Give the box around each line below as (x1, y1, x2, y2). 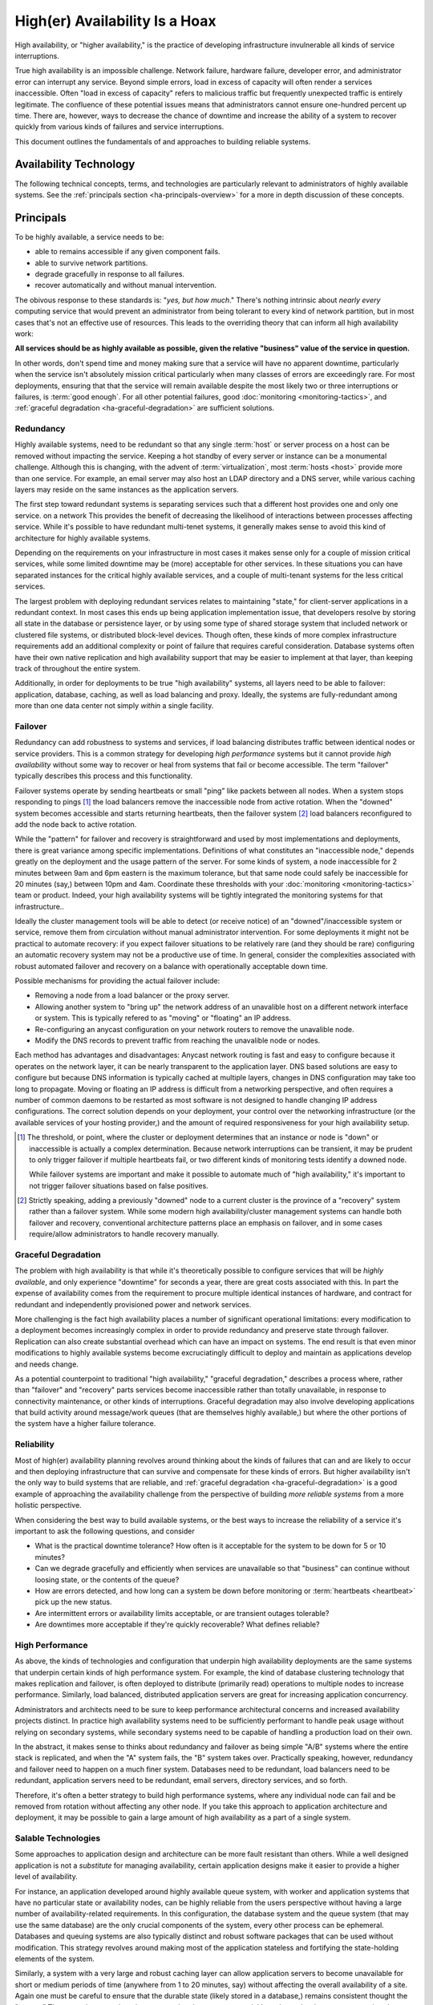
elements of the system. (14, 1954, 95, 1963)
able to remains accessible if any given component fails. (34, 247, 221, 257)
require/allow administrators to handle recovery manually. (29, 1229, 220, 1239)
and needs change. (14, 1359, 79, 1369)
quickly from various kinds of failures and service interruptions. (14, 122, 225, 132)
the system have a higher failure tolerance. (14, 1419, 156, 1428)
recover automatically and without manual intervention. (34, 281, 216, 290)
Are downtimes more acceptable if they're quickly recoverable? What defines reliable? (34, 1620, 320, 1630)
